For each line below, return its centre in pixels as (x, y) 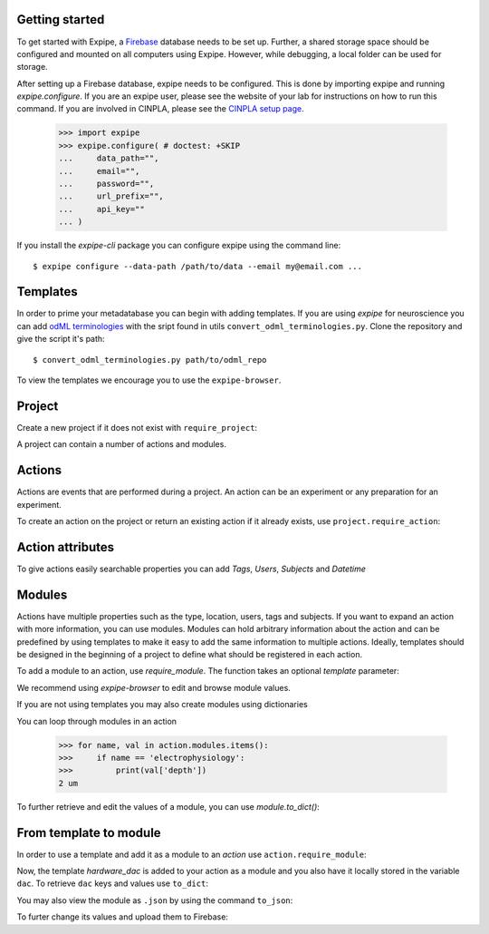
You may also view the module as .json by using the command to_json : (155, 900)
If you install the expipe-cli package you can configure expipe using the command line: (179, 246)
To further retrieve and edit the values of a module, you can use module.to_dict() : (168, 806)
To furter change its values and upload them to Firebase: (122, 917)
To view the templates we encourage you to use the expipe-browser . (149, 380)
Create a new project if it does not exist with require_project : (137, 427)
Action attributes (66, 547)
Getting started (61, 19)
